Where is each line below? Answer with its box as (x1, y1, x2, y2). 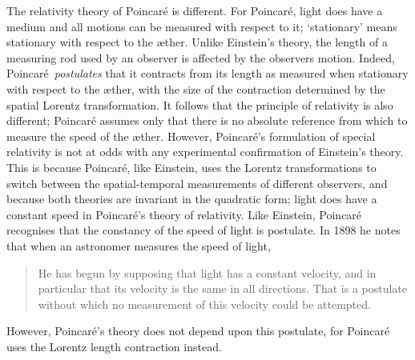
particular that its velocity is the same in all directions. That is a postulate (38, 280, 408, 297)
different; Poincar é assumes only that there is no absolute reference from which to (6, 112, 408, 129)
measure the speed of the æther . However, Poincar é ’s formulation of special (6, 127, 376, 144)
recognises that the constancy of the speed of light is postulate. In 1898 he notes (6, 222, 401, 238)
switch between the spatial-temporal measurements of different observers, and (6, 174, 388, 191)
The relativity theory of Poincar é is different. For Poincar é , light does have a (6, 2, 383, 18)
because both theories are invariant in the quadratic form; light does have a (6, 190, 377, 207)
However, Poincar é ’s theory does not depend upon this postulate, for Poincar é (6, 322, 390, 339)
